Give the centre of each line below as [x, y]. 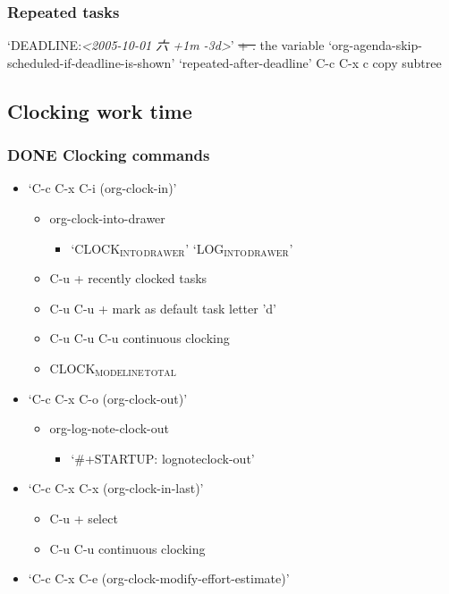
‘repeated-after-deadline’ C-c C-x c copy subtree [310, 62]
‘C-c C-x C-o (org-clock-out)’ [108, 398]
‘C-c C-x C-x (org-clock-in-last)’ [116, 488]
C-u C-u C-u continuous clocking [140, 338]
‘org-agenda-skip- [375, 45]
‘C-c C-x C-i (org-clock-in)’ [102, 188]
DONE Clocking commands [109, 155]
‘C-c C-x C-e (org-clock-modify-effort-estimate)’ [159, 578]
